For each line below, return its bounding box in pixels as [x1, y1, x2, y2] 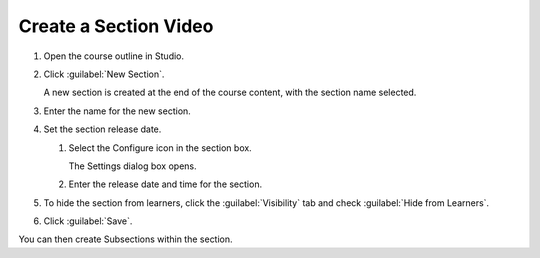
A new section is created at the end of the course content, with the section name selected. [43, 86, 417, 99]
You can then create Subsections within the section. [18, 233, 234, 245]
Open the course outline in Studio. [43, 50, 185, 62]
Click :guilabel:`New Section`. [43, 68, 165, 80]
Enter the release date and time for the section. [68, 178, 263, 190]
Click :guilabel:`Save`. [43, 215, 133, 227]
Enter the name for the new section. [43, 105, 192, 117]
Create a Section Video [18, 15, 214, 37]
